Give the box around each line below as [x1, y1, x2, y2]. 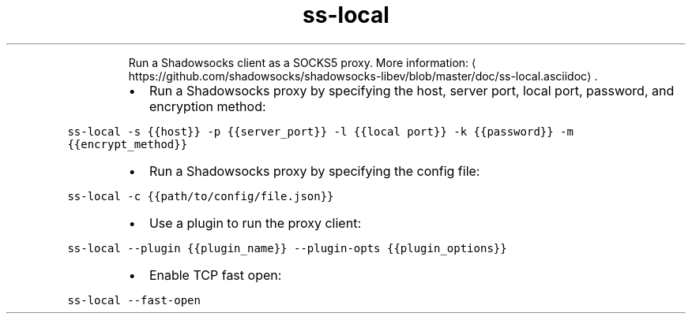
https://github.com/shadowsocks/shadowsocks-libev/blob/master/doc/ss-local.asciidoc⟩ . [128, 69, 598, 83]
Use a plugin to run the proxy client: [149, 214, 361, 231]
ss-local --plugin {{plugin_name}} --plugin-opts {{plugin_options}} [67, 241, 507, 255]
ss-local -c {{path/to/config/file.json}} [67, 189, 334, 203]
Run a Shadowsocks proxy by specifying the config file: [149, 162, 480, 179]
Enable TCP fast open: [149, 266, 282, 283]
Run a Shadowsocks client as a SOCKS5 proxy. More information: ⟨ [128, 55, 476, 69]
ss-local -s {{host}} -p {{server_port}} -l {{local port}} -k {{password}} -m [67, 125, 574, 138]
